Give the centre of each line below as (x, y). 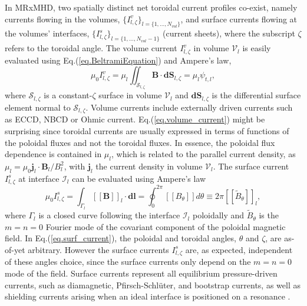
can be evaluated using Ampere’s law (139, 178)
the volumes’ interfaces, (47, 33)
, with (75, 166)
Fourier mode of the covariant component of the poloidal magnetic (166, 226)
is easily (257, 48)
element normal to (38, 107)
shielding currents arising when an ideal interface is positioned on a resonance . (148, 296)
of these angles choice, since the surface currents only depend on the (128, 262)
